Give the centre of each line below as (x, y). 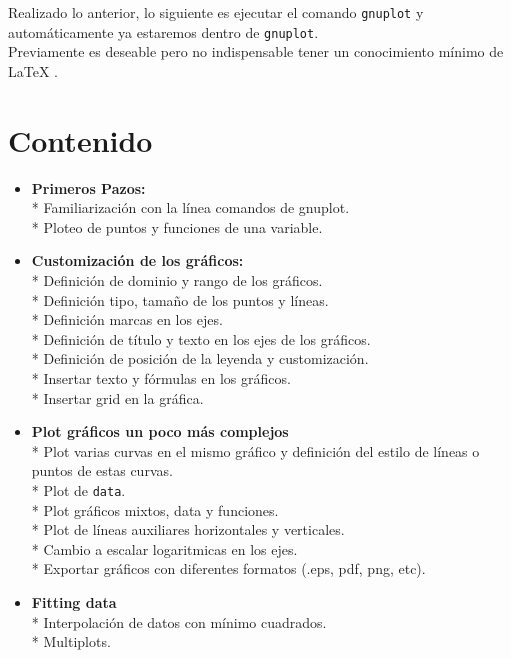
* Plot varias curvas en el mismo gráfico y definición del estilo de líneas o (255, 450)
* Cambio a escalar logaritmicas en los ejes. (164, 548)
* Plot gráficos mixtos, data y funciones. (155, 509)
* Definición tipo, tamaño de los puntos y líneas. (180, 299)
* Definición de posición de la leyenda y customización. (200, 358)
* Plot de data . (78, 489)
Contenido (80, 139)
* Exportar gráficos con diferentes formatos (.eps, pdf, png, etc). (228, 568)
